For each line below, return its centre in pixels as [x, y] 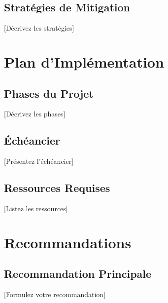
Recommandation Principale [78, 274]
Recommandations [68, 242]
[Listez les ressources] [36, 208]
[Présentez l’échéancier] [39, 161]
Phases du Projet [49, 93]
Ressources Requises [57, 188]
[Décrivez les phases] [35, 114]
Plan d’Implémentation [84, 61]
